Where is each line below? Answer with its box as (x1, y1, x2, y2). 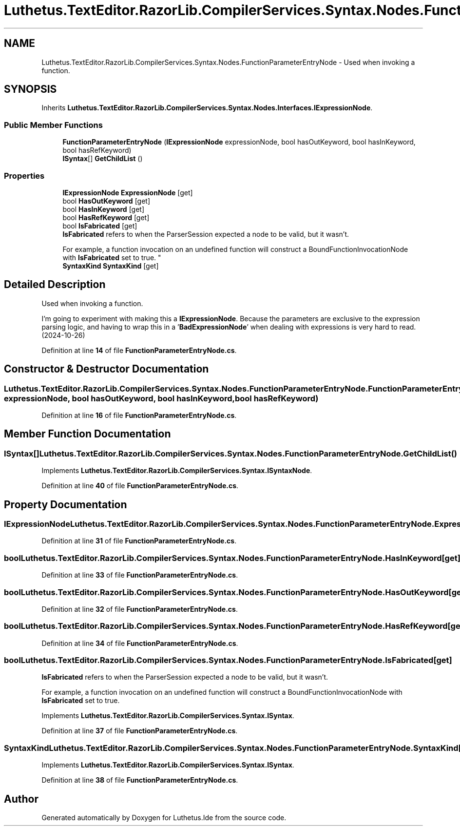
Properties (4, 170, 45, 181)
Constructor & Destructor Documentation (4, 363, 209, 375)
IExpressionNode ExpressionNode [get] (62, 188, 193, 197)
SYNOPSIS (4, 83, 57, 96)
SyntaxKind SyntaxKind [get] (62, 261, 159, 270)
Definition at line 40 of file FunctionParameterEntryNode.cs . (41, 481, 239, 490)
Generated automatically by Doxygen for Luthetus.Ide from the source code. (41, 813, 287, 822)
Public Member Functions (4, 120, 103, 130)
